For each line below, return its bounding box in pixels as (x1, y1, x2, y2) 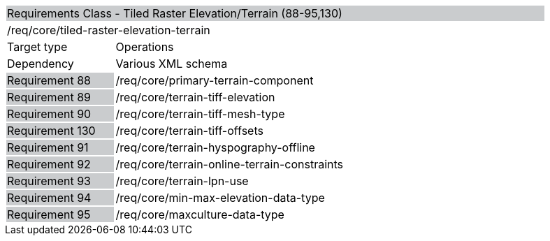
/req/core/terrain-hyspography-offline (115, 140, 315, 154)
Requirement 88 (7, 73, 91, 87)
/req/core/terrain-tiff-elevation (115, 90, 275, 104)
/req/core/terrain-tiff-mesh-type (115, 107, 285, 121)
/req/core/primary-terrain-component (115, 73, 314, 87)
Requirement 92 (7, 157, 91, 171)
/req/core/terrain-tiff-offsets (115, 124, 263, 138)
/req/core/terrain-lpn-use (115, 174, 249, 188)
